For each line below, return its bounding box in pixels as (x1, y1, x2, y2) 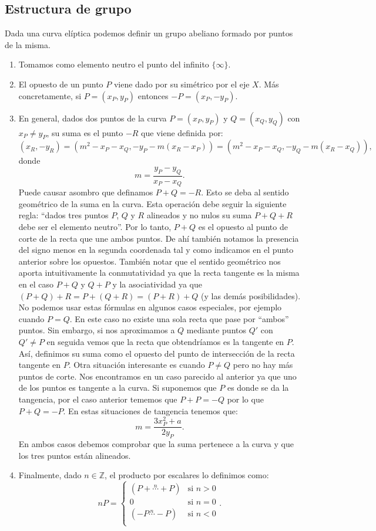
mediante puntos (186, 324, 247, 336)
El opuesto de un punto (18, 77, 103, 90)
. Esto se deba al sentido (201, 186, 289, 198)
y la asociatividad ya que (112, 278, 202, 290)
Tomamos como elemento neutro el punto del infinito (18, 58, 209, 70)
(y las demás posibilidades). (201, 289, 301, 302)
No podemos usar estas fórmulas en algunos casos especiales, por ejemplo (18, 301, 282, 313)
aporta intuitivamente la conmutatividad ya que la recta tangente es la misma (18, 266, 300, 279)
